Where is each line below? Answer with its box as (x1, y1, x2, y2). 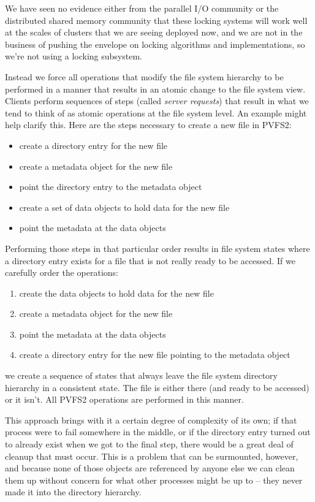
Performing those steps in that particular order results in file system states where (5, 241, 310, 254)
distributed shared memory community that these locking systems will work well (5, 13, 308, 26)
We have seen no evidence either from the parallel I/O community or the (5, 2, 279, 14)
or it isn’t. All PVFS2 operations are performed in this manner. (5, 393, 244, 406)
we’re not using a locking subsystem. (5, 50, 142, 63)
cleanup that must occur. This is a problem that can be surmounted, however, (5, 449, 298, 462)
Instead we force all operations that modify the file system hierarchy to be (5, 70, 284, 83)
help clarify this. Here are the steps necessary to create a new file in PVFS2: (5, 118, 292, 131)
